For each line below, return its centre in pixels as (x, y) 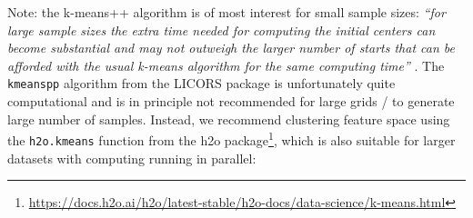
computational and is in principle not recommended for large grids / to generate (231, 101)
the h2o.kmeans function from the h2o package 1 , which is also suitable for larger (231, 139)
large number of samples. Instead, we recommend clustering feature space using (229, 119)
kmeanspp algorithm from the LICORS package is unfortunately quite (201, 83)
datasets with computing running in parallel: (132, 158)
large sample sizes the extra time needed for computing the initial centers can (221, 30)
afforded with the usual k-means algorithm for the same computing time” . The (226, 65)
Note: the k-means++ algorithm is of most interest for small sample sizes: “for (226, 12)
